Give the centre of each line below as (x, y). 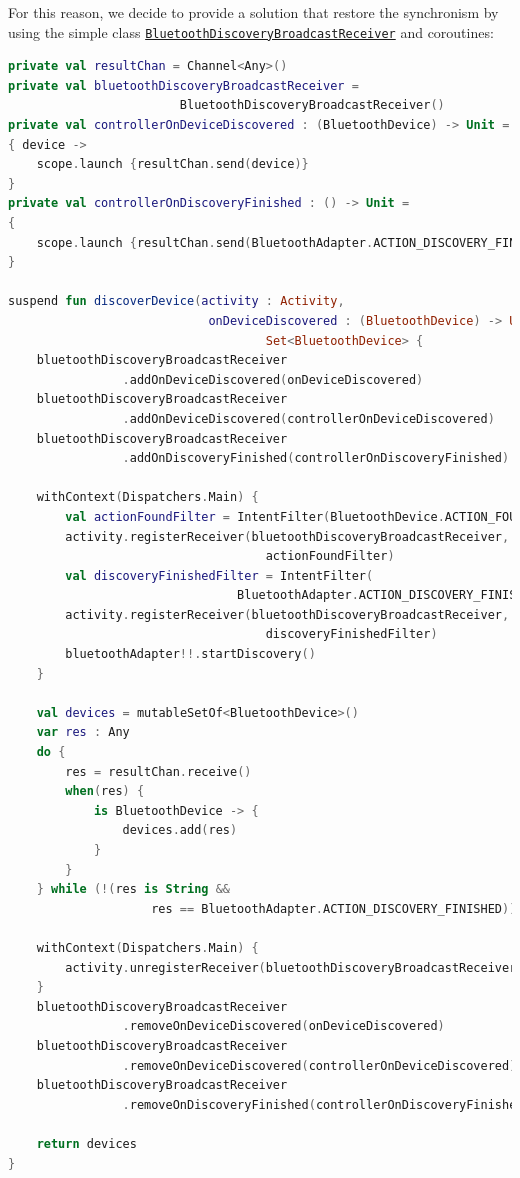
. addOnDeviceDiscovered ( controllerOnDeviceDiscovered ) (308, 418)
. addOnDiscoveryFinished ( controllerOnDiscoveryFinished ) (316, 458)
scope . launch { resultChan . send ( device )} (172, 164)
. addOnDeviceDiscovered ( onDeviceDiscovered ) (273, 379)
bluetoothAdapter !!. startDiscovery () (190, 654)
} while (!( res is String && (133, 889)
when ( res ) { (105, 791)
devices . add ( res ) (180, 830)
